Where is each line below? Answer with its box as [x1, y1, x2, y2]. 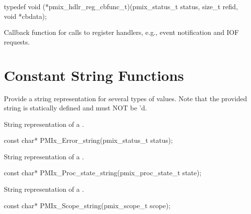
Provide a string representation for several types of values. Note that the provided [4, 93, 247, 103]
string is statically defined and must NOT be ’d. [4, 103, 147, 113]
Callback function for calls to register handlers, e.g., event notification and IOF [4, 27, 239, 37]
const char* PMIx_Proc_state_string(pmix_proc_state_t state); [4, 168, 202, 178]
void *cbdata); [4, 11, 47, 21]
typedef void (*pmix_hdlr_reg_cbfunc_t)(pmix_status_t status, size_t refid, [4, 1, 238, 11]
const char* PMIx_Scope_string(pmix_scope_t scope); [4, 200, 171, 210]
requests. [4, 36, 30, 46]
